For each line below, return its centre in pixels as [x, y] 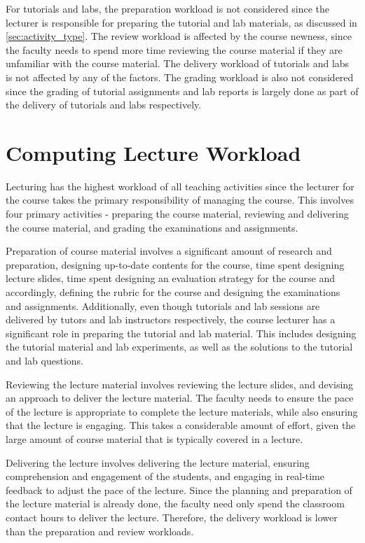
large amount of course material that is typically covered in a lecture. [154, 438]
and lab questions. [45, 360]
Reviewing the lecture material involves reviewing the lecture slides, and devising [180, 384]
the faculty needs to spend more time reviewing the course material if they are [174, 49]
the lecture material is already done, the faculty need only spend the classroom [175, 503]
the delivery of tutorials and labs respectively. [104, 105]
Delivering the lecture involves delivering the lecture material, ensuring [158, 462]
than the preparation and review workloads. [100, 531]
